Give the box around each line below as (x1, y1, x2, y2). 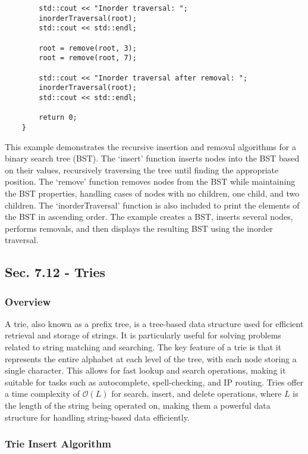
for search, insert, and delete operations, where (111, 387, 282, 400)
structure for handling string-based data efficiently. (5, 411, 190, 423)
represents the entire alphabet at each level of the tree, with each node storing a (5, 352, 297, 365)
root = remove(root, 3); (39, 43, 137, 52)
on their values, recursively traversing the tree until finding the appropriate (5, 163, 279, 176)
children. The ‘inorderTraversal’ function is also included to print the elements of (5, 198, 300, 211)
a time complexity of (5, 387, 80, 400)
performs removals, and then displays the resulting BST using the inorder (5, 222, 273, 234)
